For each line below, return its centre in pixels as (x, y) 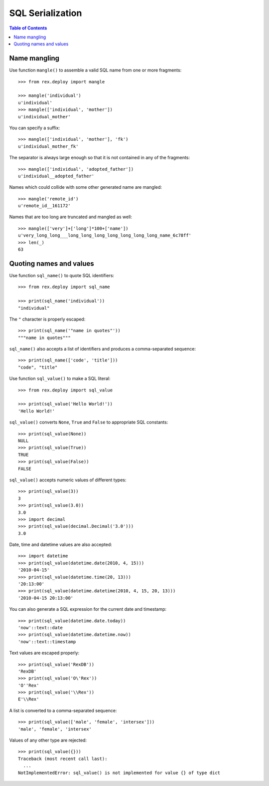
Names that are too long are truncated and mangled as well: (70, 217)
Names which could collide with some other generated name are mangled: (85, 187)
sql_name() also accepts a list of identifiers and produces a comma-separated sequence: (103, 349)
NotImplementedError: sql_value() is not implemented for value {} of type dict (119, 773)
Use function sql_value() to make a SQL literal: (60, 379)
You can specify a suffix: (35, 128)
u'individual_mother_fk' (48, 146)
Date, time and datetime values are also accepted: (61, 545)
